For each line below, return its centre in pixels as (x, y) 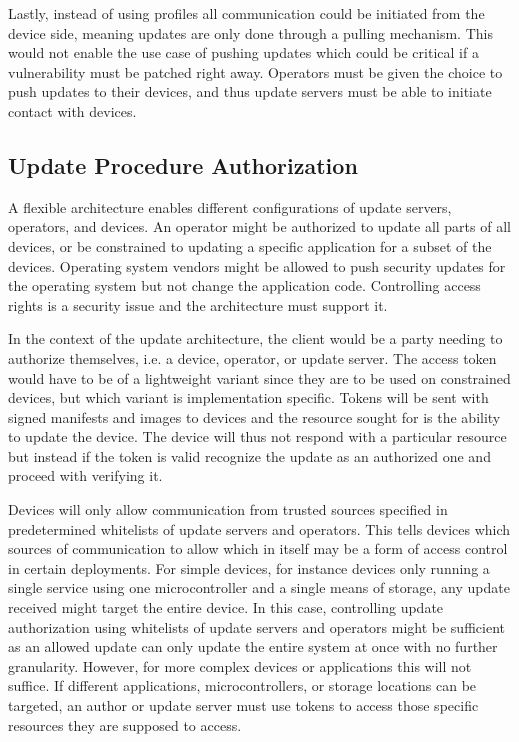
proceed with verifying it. (85, 475)
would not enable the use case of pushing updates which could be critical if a (243, 52)
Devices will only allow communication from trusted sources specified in (228, 509)
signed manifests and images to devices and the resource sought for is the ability (254, 416)
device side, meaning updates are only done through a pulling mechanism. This (250, 32)
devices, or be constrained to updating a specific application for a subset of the (250, 245)
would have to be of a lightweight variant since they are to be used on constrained (259, 377)
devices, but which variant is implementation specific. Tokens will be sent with (248, 397)
